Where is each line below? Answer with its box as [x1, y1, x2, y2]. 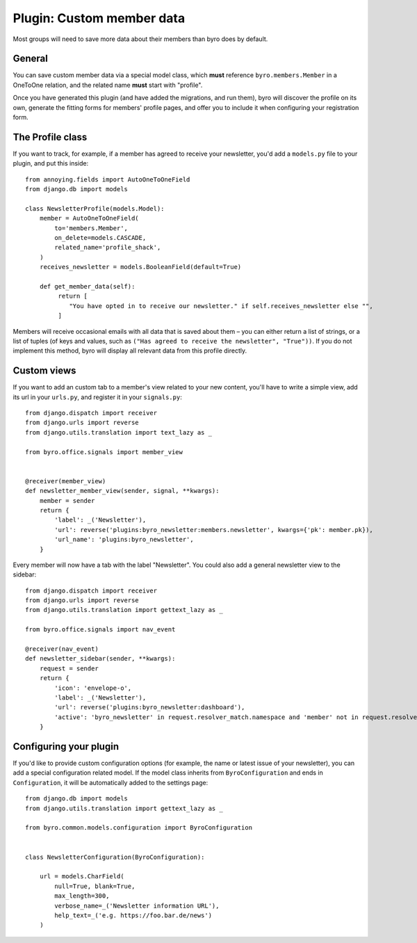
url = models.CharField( [39, 873, 124, 880]
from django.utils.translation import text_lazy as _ [25, 428, 212, 436]
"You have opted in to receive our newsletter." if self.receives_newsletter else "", [69, 302, 373, 309]
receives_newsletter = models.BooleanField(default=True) [39, 263, 242, 271]
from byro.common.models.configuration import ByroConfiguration [25, 824, 253, 832]
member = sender [39, 497, 95, 504]
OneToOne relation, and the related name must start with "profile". [13, 81, 203, 89]
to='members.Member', [54, 224, 129, 232]
